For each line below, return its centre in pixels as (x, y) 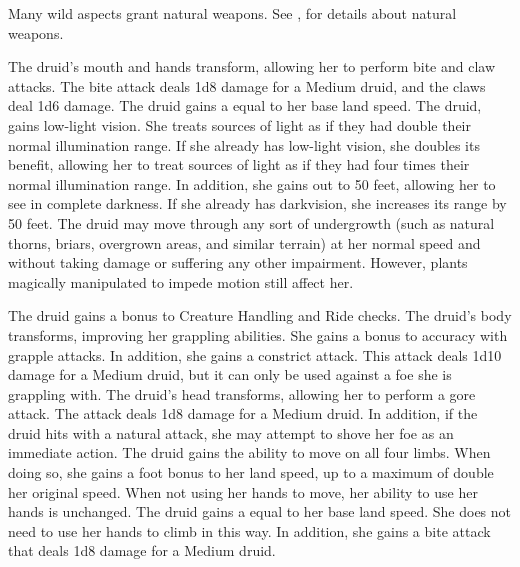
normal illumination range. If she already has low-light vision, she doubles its (244, 144)
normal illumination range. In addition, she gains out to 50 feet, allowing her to (252, 183)
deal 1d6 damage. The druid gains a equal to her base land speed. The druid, (245, 105)
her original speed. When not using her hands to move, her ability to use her (243, 491)
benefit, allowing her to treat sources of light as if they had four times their (239, 164)
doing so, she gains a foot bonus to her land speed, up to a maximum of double (251, 472)
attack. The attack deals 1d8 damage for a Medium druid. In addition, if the (243, 413)
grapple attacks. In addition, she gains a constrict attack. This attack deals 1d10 (255, 354)
